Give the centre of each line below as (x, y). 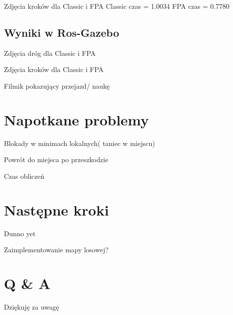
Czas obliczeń (24, 176)
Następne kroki (57, 209)
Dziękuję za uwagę (32, 306)
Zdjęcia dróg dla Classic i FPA (50, 53)
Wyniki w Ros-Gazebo (62, 32)
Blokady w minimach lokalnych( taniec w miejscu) (80, 143)
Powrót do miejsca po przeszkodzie (56, 159)
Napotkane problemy (77, 119)
